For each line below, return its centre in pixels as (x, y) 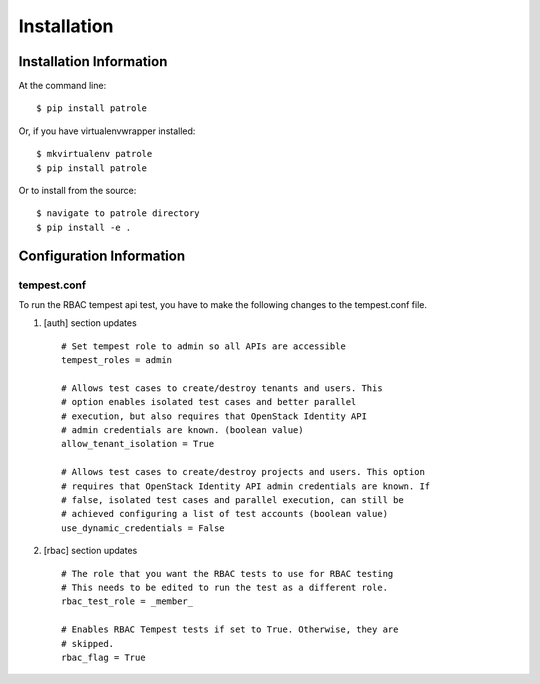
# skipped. (88, 643)
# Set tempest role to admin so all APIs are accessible (204, 346)
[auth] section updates (90, 323)
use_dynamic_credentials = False (143, 528)
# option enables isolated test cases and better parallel (209, 402)
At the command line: (62, 86)
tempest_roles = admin (117, 360)
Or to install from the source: (77, 191)
